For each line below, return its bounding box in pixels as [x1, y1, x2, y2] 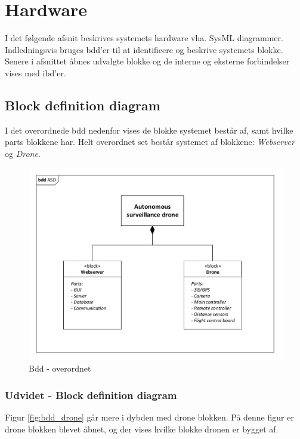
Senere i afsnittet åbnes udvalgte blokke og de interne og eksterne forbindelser [5, 55, 290, 67]
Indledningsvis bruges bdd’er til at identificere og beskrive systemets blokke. [5, 43, 283, 55]
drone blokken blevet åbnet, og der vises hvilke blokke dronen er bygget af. [5, 422, 279, 435]
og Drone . [5, 147, 41, 159]
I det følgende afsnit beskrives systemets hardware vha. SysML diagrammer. [5, 32, 283, 44]
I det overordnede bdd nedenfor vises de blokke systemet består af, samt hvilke [5, 123, 293, 136]
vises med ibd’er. [5, 66, 66, 79]
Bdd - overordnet [29, 362, 91, 375]
